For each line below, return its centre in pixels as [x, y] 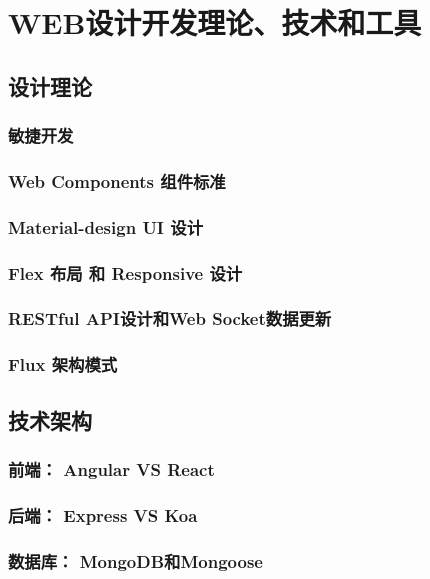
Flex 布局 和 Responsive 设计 [125, 272]
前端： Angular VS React [111, 468]
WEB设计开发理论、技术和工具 [215, 22]
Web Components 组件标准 [117, 180]
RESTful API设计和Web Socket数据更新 [170, 318]
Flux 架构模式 [63, 364]
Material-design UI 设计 [105, 226]
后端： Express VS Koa [103, 514]
